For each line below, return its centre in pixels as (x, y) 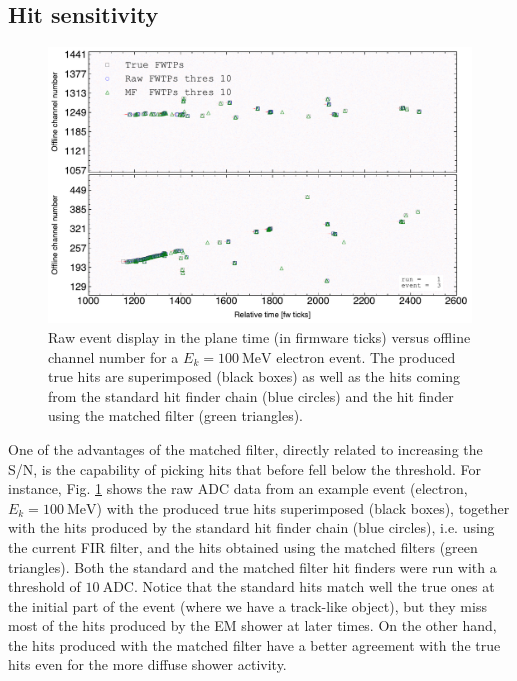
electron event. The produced (366, 356)
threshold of (44, 586)
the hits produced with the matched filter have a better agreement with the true (254, 644)
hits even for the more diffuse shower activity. (147, 664)
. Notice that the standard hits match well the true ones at (314, 586)
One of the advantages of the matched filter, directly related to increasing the (245, 448)
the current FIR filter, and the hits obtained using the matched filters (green (243, 546)
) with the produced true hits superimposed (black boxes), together (303, 507)
